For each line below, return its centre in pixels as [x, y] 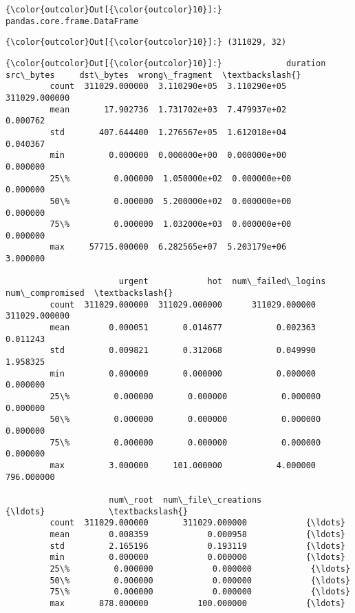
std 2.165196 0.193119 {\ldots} [197, 546]
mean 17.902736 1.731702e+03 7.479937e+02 [168, 109]
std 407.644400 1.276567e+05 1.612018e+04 [168, 132]
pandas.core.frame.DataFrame [72, 21]
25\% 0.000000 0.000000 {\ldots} [200, 569]
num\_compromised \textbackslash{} [89, 293]
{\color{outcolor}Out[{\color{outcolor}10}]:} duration [166, 63]
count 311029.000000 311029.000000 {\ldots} [197, 523]
